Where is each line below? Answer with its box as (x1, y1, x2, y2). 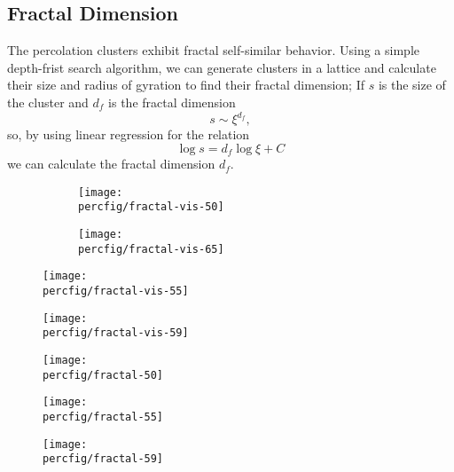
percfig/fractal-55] (43, 410, 164, 423)
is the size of (378, 75, 446, 94)
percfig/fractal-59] (43, 452, 164, 466)
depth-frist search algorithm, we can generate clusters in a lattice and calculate (7, 58, 436, 76)
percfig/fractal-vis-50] (78, 201, 224, 214)
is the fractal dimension (108, 92, 236, 111)
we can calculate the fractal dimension (7, 154, 215, 173)
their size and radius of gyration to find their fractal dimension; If (7, 75, 364, 94)
